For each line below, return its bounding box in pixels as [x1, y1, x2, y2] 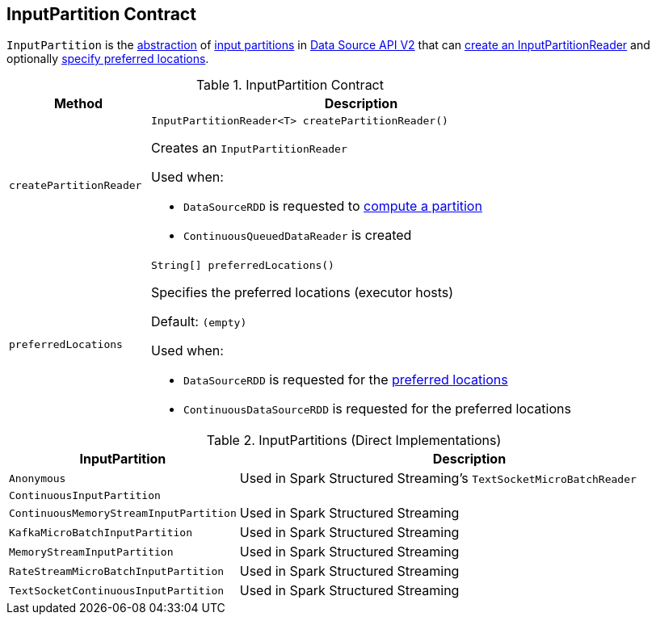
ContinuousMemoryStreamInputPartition [9, 506, 237, 519]
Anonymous [9, 472, 66, 485]
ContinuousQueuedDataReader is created [183, 227, 412, 244]
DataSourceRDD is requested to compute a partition [183, 198, 482, 215]
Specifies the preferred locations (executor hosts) [150, 284, 454, 301]
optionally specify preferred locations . [6, 52, 209, 66]
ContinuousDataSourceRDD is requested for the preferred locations [183, 401, 571, 417]
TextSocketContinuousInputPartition [9, 584, 225, 597]
